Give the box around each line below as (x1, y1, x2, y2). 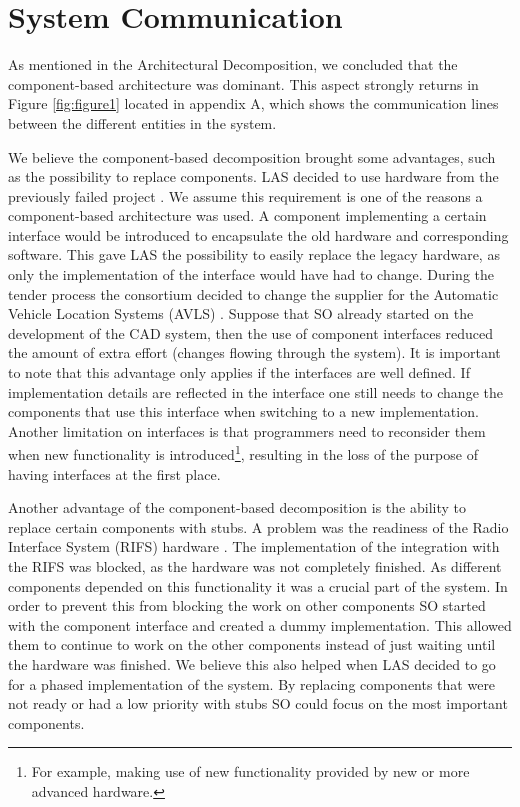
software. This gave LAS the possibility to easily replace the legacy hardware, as (8, 244, 500, 265)
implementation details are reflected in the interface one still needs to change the (8, 381, 503, 402)
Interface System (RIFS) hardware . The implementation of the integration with (8, 536, 500, 557)
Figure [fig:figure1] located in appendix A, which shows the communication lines (8, 93, 499, 114)
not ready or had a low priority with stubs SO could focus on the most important (8, 693, 508, 714)
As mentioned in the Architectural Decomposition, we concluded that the (8, 54, 458, 75)
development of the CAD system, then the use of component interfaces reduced (8, 322, 494, 343)
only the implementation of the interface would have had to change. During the (8, 264, 495, 285)
